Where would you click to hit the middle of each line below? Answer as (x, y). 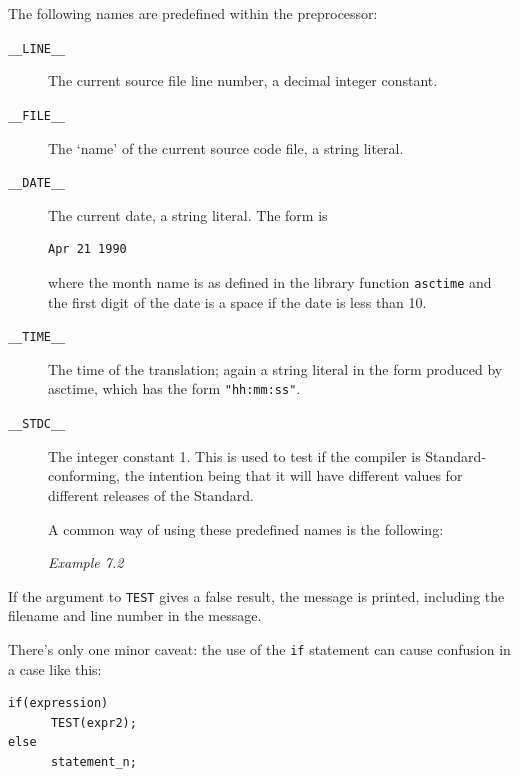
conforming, (84, 475)
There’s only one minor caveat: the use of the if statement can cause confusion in (259, 648)
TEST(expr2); (93, 722)
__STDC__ (37, 424)
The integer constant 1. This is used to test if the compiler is (234, 455)
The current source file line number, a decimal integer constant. (243, 80)
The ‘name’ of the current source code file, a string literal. (226, 147)
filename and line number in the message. (135, 615)
